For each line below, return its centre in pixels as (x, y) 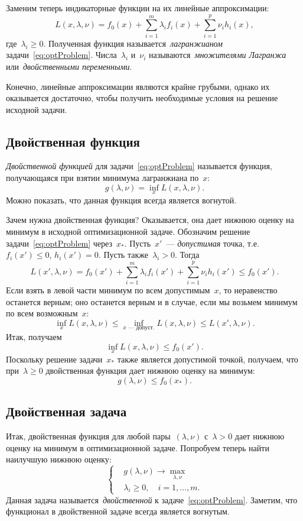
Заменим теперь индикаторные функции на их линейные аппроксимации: (138, 8)
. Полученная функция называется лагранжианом (133, 43)
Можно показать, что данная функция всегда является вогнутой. (121, 200)
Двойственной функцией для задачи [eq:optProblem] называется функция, (139, 166)
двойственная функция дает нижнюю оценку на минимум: (150, 370)
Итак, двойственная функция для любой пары (88, 436)
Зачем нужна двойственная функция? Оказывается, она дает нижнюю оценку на (150, 220)
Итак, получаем (34, 336)
